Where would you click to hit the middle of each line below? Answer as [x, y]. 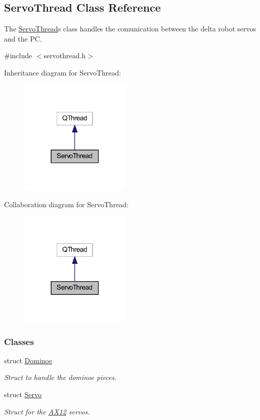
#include [18, 55]
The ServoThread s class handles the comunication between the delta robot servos [130, 29]
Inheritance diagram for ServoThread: [63, 72]
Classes [19, 341]
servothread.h [65, 55]
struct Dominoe [28, 360]
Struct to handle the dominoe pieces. [60, 377]
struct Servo [23, 394]
